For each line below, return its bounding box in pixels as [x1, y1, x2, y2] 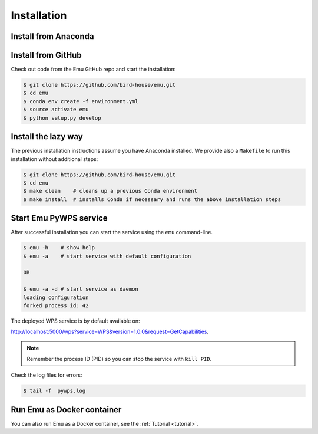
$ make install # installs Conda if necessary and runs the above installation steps [23, 196, 281, 203]
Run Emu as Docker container [11, 405, 122, 415]
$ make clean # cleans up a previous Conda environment [23, 188, 197, 195]
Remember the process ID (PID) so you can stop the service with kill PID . [26, 356, 212, 363]
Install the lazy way [11, 131, 84, 142]
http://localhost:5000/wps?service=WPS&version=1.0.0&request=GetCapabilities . [11, 328, 209, 336]
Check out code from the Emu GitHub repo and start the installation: [11, 65, 176, 73]
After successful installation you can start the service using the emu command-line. [11, 229, 213, 236]
